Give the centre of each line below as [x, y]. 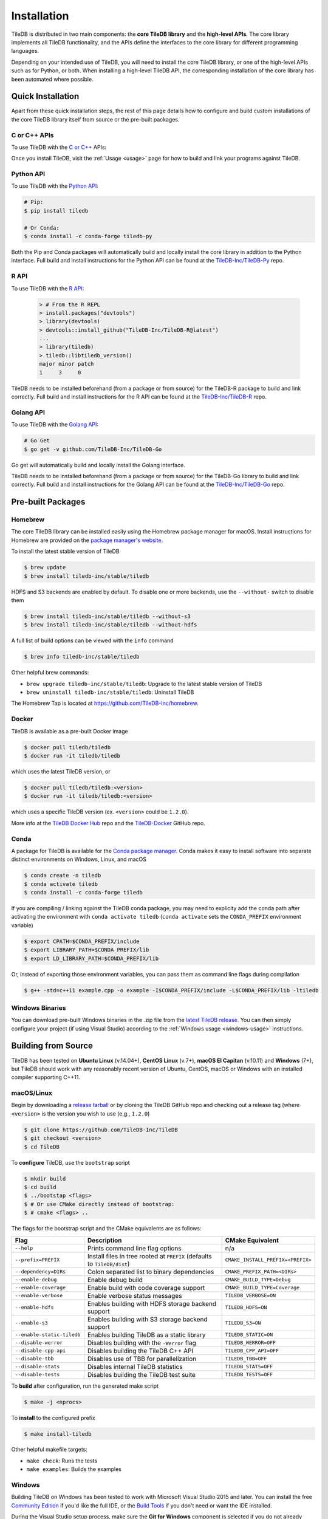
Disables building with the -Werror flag [142, 1343]
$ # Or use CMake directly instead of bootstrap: [99, 1204]
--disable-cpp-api [40, 1351]
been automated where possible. [52, 79]
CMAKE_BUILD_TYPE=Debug [258, 1280]
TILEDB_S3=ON [243, 1323]
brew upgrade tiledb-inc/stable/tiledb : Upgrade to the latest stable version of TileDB [144, 684]
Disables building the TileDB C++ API [140, 1351]
